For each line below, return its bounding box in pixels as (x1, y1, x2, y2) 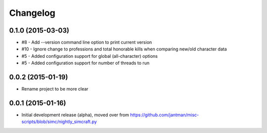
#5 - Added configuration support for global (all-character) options (21, 53, 158, 59)
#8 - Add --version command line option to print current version (21, 40, 152, 45)
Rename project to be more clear (21, 86, 89, 92)
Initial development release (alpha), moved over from (21, 112, 130, 118)
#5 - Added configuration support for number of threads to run (21, 60, 150, 66)
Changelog (9, 7, 55, 18)
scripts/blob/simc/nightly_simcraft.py (21, 119, 97, 125)
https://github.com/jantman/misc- (130, 112, 199, 118)
